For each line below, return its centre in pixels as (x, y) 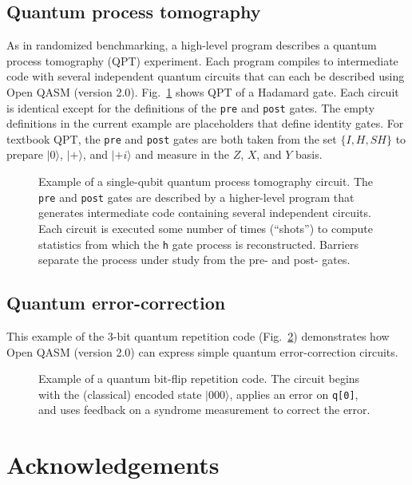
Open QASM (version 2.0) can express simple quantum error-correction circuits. (202, 351)
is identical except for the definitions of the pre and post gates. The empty (191, 107)
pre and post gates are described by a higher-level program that (196, 197)
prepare (25, 154)
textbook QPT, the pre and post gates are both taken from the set (172, 138)
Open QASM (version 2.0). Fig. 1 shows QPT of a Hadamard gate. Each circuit (203, 91)
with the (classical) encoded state (120, 394)
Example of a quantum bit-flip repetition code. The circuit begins (199, 379)
